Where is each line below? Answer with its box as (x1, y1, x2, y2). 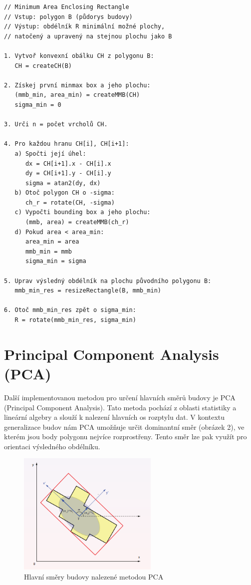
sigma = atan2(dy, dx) (25, 179, 101, 187)
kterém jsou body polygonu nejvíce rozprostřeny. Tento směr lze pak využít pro (4, 431, 247, 442)
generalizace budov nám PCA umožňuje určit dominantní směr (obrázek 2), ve (4, 421, 245, 432)
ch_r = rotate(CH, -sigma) (25, 199, 115, 206)
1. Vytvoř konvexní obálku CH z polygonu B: (4, 52, 154, 59)
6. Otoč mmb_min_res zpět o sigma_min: (4, 306, 136, 314)
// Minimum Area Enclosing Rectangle (4, 3, 129, 10)
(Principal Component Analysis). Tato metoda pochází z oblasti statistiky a (4, 402, 237, 412)
